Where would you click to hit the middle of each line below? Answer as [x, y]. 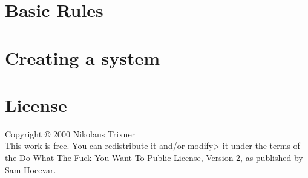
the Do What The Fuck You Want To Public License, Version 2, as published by [154, 158]
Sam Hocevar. [31, 169]
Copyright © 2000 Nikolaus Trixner [70, 133]
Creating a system [83, 57]
